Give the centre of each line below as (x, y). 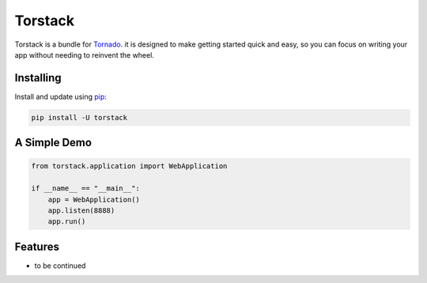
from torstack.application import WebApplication (129, 166)
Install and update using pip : (60, 96)
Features (37, 246)
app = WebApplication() (94, 199)
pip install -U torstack (79, 117)
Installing (38, 78)
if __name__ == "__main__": (85, 189)
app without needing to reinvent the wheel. (84, 55)
